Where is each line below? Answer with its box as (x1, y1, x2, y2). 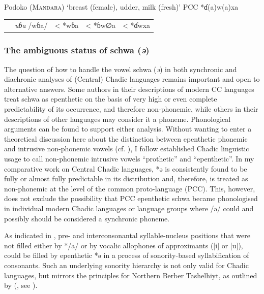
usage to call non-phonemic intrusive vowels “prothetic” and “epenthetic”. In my (4, 153, 254, 164)
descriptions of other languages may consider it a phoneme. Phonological (4, 113, 231, 124)
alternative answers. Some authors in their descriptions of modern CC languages (4, 83, 254, 94)
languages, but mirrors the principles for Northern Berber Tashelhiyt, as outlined (4, 270, 257, 280)
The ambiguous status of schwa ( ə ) (4, 44, 150, 56)
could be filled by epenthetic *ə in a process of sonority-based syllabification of (4, 250, 249, 260)
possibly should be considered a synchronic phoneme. (4, 213, 170, 223)
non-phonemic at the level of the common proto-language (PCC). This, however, (4, 183, 255, 193)
